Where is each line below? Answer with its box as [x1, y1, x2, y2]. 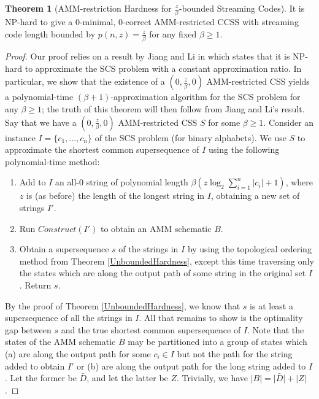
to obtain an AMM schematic [100, 222, 212, 234]
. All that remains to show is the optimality [139, 311, 303, 324]
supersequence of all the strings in [5, 311, 133, 324]
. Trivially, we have [177, 371, 248, 384]
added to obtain [5, 359, 65, 372]
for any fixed [149, 27, 197, 40]
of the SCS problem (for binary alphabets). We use [94, 131, 286, 144]
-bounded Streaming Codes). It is [179, 2, 305, 14]
